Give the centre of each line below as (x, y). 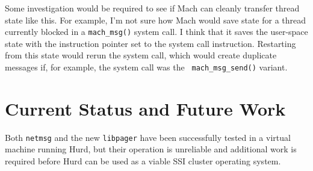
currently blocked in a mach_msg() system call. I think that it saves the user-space (156, 32)
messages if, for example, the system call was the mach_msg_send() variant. (146, 67)
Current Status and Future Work (145, 108)
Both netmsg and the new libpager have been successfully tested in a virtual (148, 137)
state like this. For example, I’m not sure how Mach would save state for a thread (156, 20)
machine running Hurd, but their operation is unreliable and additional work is (151, 149)
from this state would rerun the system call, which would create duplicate (141, 55)
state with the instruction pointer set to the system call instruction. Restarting (150, 43)
